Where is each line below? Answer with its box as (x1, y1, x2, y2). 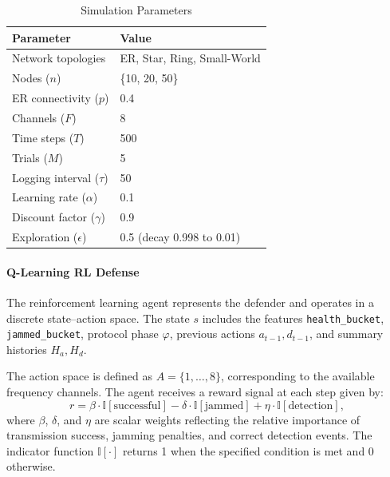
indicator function (6, 442, 94, 459)
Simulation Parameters (81, 2, 192, 18)
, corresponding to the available (221, 368, 375, 384)
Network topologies (12, 50, 106, 66)
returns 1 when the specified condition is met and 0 (122, 442, 374, 459)
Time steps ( (12, 129, 74, 145)
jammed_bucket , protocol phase (6, 325, 159, 342)
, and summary (309, 325, 384, 342)
